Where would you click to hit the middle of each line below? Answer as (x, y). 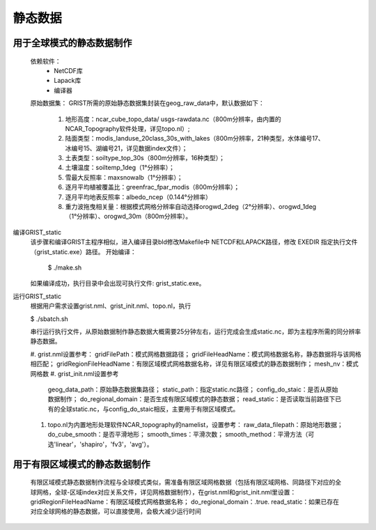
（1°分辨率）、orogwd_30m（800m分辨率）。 (128, 217)
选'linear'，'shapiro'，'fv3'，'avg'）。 (100, 444)
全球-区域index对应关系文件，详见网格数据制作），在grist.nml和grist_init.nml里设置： (175, 492)
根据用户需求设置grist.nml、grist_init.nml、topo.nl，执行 (111, 306)
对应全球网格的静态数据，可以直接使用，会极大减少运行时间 (116, 511)
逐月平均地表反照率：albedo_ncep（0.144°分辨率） (138, 197)
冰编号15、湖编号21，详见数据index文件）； (126, 148)
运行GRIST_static (37, 296)
